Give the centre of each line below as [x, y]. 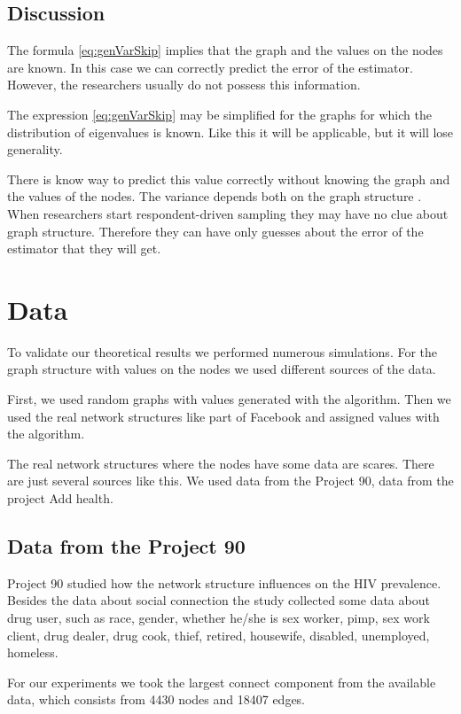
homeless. [33, 652]
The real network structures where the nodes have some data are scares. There [221, 463]
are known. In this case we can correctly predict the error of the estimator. [210, 67]
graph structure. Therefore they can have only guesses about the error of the [215, 231]
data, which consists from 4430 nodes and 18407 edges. [156, 699]
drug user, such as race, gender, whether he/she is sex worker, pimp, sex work [219, 617]
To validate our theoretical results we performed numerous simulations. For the [223, 351]
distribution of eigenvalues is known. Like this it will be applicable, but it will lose [230, 132]
